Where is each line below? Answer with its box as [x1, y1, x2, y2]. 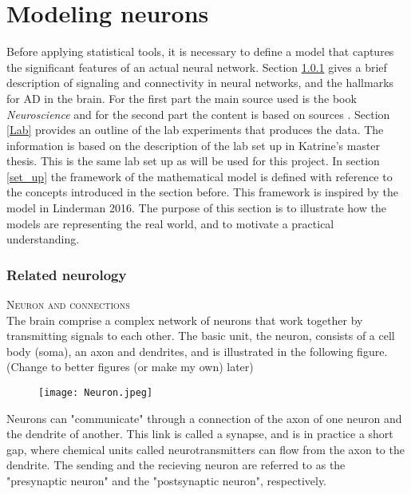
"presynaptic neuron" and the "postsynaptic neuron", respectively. [6, 472, 327, 489]
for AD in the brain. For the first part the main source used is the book [6, 89, 357, 106]
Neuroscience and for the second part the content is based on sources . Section [6, 105, 390, 122]
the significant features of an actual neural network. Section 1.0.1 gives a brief [6, 58, 387, 75]
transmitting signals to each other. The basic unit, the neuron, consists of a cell [6, 327, 395, 344]
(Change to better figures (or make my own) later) [6, 358, 254, 375]
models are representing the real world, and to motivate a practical [6, 215, 334, 231]
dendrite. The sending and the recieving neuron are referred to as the [6, 456, 346, 473]
